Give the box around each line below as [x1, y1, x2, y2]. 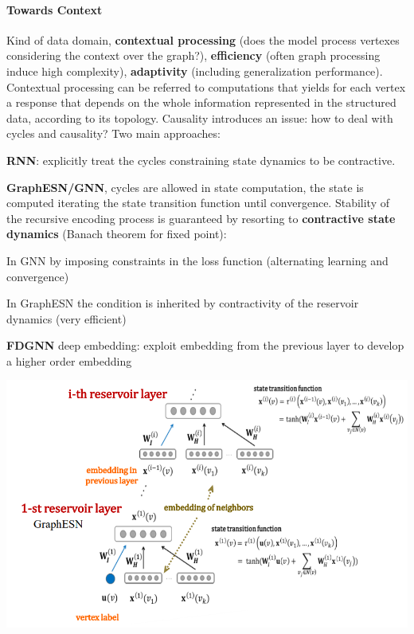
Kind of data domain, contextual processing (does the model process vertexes [6, 31, 400, 48]
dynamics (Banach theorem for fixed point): [6, 225, 227, 242]
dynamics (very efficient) [6, 310, 127, 327]
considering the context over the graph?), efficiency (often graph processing [6, 47, 381, 64]
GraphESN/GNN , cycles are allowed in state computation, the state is [6, 178, 364, 195]
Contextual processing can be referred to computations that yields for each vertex [6, 78, 406, 95]
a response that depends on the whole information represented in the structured [6, 94, 396, 111]
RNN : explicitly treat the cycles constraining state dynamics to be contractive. [6, 151, 396, 168]
